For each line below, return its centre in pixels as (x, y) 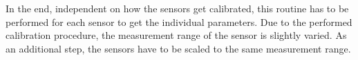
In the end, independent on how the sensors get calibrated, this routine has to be (177, 8)
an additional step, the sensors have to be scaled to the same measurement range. (178, 48)
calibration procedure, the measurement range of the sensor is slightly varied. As (176, 35)
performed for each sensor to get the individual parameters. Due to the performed (179, 21)
